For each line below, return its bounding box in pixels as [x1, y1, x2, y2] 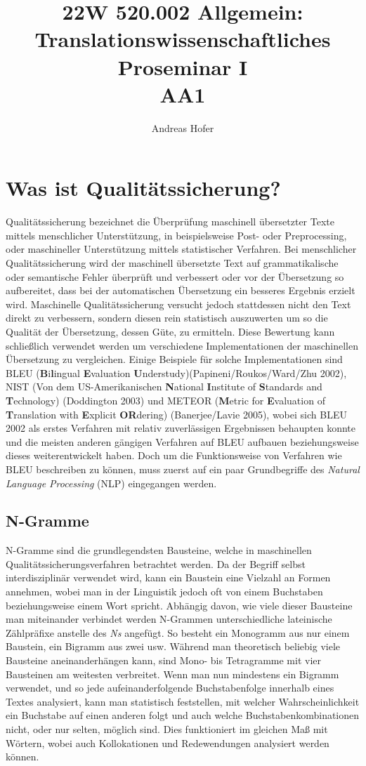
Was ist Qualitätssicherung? [6, 173, 281, 202]
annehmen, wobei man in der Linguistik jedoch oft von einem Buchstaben [6, 584, 323, 599]
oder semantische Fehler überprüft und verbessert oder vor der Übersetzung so [6, 269, 344, 284]
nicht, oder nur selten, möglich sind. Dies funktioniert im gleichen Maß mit [6, 722, 328, 737]
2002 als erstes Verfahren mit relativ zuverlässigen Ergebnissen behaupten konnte [6, 421, 355, 435]
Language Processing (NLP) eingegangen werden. [6, 475, 217, 490]
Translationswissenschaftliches [34, 25, 331, 53]
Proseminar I [117, 52, 248, 81]
